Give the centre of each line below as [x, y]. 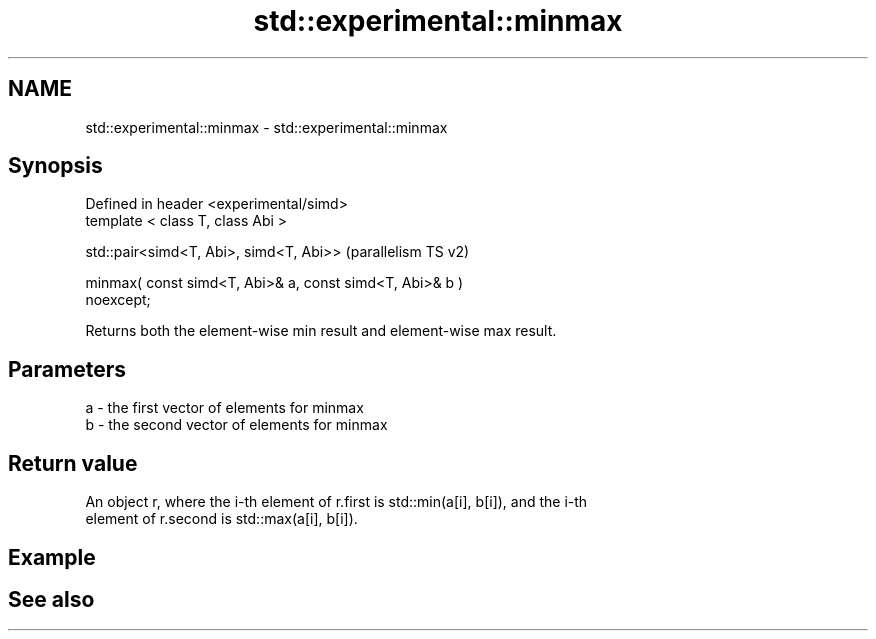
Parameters [67, 369]
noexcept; [118, 300]
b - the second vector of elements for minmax [236, 425]
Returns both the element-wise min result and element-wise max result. [321, 331]
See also [51, 599]
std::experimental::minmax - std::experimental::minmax [266, 127]
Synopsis [55, 166]
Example [52, 557]
